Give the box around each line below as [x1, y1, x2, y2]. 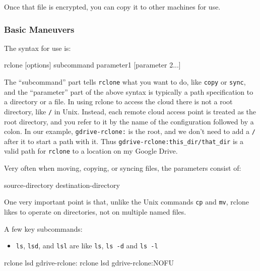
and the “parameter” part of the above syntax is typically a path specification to [4, 86, 253, 97]
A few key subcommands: [4, 223, 83, 234]
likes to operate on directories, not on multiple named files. [4, 206, 186, 217]
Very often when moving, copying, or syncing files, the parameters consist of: [4, 163, 241, 173]
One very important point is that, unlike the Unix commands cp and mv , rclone [4, 196, 249, 207]
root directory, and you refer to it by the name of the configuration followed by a [4, 116, 254, 126]
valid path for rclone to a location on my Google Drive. [4, 146, 178, 156]
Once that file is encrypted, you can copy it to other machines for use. [4, 2, 221, 12]
